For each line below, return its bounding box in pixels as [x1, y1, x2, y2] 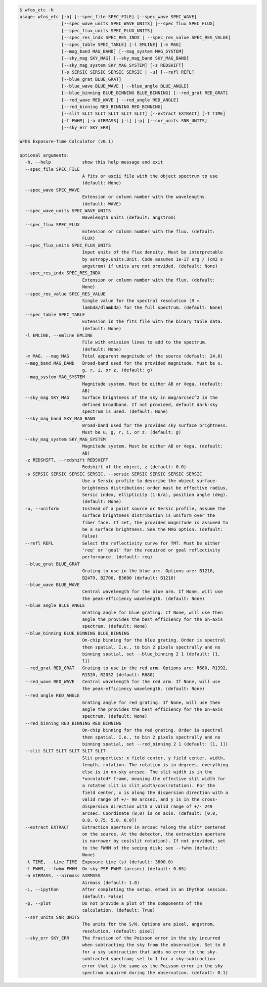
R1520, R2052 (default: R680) [82, 672, 155, 678]
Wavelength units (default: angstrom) [82, 215, 177, 220]
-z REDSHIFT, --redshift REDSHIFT [25, 457, 109, 463]
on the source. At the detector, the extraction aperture [82, 832, 226, 837]
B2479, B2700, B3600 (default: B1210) [82, 575, 177, 581]
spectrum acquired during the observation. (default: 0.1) [82, 970, 228, 975]
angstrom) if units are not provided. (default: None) [82, 263, 218, 269]
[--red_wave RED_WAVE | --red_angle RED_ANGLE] [61, 97, 179, 102]
